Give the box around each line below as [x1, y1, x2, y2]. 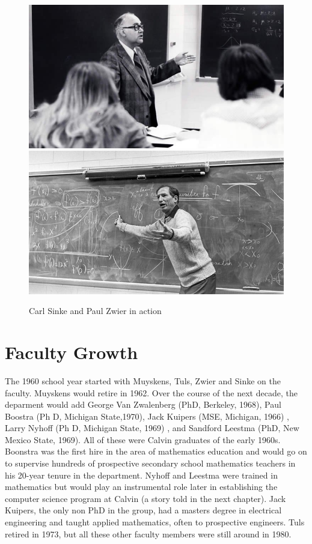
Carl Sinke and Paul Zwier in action [29, 304, 162, 317]
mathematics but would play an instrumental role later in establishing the [5, 480, 278, 493]
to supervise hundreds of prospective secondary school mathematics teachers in [5, 457, 296, 470]
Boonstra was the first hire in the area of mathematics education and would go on [5, 445, 307, 458]
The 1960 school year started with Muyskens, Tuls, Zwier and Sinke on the [5, 374, 281, 387]
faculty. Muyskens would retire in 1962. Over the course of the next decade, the [5, 386, 298, 399]
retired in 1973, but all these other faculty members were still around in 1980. [5, 527, 292, 540]
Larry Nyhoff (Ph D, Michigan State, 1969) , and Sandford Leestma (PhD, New [5, 422, 299, 434]
